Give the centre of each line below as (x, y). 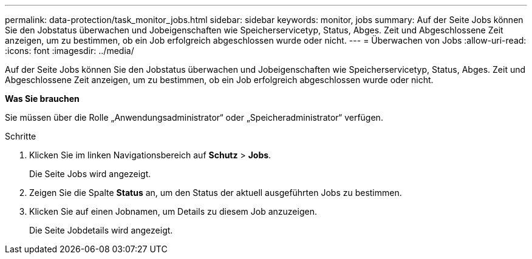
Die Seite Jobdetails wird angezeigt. (101, 230)
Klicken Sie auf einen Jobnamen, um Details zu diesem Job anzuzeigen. (173, 211)
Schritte (21, 136)
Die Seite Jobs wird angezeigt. (90, 174)
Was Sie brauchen (42, 99)
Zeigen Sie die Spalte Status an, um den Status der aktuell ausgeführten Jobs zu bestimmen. (216, 193)
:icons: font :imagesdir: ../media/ (70, 51)
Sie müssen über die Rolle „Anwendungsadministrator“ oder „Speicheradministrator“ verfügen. (194, 117)
